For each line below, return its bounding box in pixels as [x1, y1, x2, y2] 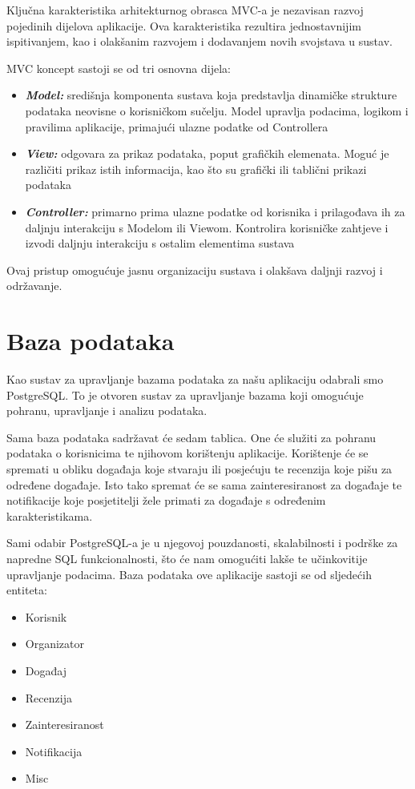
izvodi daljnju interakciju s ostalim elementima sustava [25, 235, 295, 252]
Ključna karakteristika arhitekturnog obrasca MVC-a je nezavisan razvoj [6, 2, 364, 18]
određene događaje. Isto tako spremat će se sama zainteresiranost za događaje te [6, 476, 402, 493]
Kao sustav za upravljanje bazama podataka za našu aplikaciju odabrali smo [6, 371, 384, 388]
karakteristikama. [6, 507, 93, 524]
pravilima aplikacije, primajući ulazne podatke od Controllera [25, 118, 328, 135]
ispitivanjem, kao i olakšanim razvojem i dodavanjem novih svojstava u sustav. [6, 33, 393, 50]
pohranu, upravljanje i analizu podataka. [6, 402, 207, 419]
